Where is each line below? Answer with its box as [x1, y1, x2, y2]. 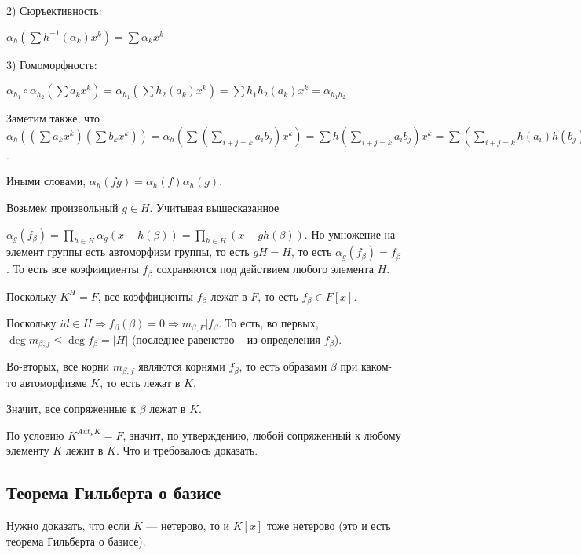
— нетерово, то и [146, 517, 230, 534]
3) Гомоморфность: [6, 56, 97, 72]
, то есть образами [239, 358, 327, 374]
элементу [6, 442, 49, 458]
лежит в [65, 442, 104, 458]
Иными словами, [6, 173, 86, 189]
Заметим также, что [6, 110, 100, 126]
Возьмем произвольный [6, 199, 119, 215]
